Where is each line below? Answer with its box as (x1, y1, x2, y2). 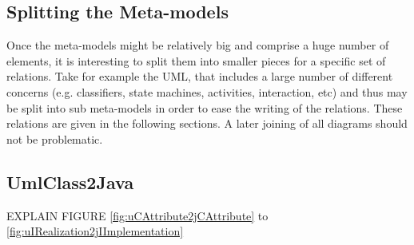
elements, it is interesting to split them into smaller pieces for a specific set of (6, 52, 386, 69)
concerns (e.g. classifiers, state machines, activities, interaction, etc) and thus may (6, 83, 408, 100)
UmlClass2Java (6, 169, 134, 194)
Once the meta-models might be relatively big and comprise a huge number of (6, 37, 389, 53)
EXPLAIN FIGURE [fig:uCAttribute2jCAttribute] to (6, 207, 269, 223)
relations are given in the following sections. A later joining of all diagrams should (6, 115, 408, 132)
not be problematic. (6, 130, 103, 147)
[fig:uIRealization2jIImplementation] (6, 223, 184, 239)
